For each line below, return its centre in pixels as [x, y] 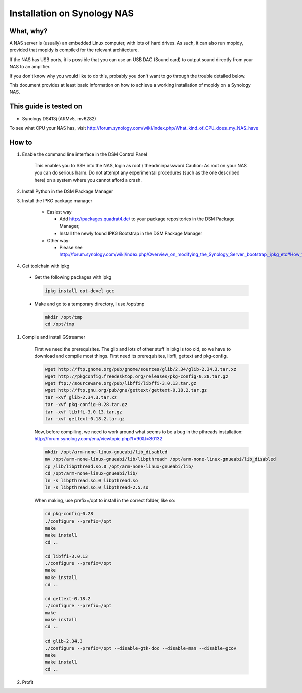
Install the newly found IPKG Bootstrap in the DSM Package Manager [131, 233]
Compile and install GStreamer [54, 337]
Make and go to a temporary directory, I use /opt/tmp [90, 304]
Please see [71, 247]
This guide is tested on [46, 107]
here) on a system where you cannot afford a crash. [88, 180]
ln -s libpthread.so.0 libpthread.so [92, 480]
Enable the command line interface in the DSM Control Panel [85, 154]
